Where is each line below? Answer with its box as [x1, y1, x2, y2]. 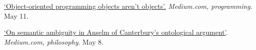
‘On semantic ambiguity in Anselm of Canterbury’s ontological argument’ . [4, 27, 228, 37]
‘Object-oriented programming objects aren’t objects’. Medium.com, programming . [4, 1, 253, 11]
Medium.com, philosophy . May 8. [4, 36, 103, 47]
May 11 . [4, 10, 29, 21]
